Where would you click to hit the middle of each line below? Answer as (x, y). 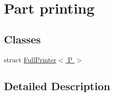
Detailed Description (57, 86)
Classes (22, 39)
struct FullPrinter (30, 59)
